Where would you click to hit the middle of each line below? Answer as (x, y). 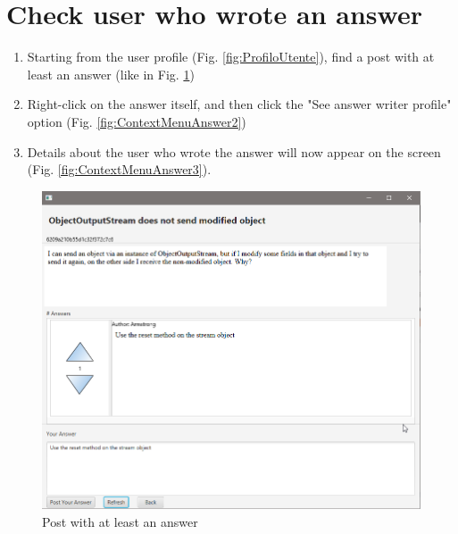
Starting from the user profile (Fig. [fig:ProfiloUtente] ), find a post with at (231, 57)
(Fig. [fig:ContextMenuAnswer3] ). (119, 169)
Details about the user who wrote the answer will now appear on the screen (234, 151)
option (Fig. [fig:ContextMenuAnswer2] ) (137, 121)
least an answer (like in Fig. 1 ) (111, 74)
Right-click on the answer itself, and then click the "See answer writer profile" (239, 104)
